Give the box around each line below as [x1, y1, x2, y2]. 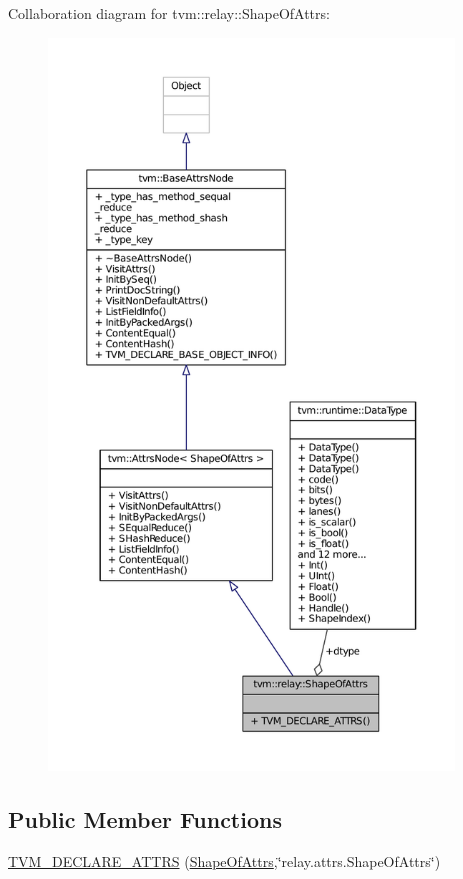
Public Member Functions [8, 803, 282, 834]
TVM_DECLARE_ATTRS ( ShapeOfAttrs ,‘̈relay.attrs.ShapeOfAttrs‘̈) [8, 850, 441, 871]
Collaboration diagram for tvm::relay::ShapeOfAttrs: [8, 3, 330, 23]
